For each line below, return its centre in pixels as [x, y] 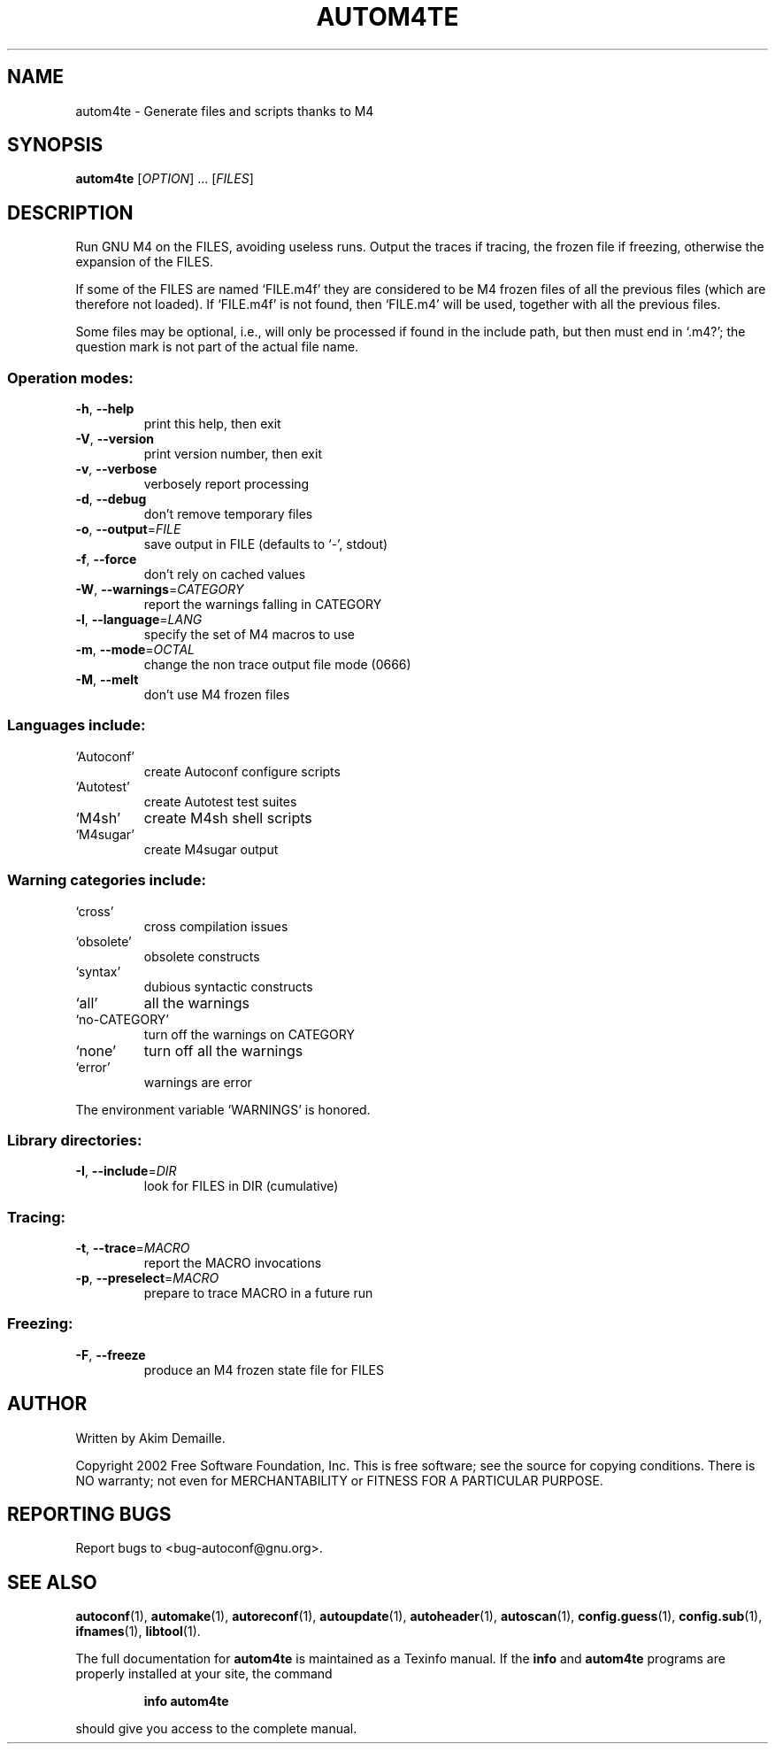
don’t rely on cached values [225, 575]
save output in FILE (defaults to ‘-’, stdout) [266, 544]
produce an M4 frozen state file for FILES [264, 1369]
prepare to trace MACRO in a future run [258, 1293]
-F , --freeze [111, 1354]
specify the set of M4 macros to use [249, 635]
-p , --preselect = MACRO [147, 1278]
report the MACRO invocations [233, 1263]
